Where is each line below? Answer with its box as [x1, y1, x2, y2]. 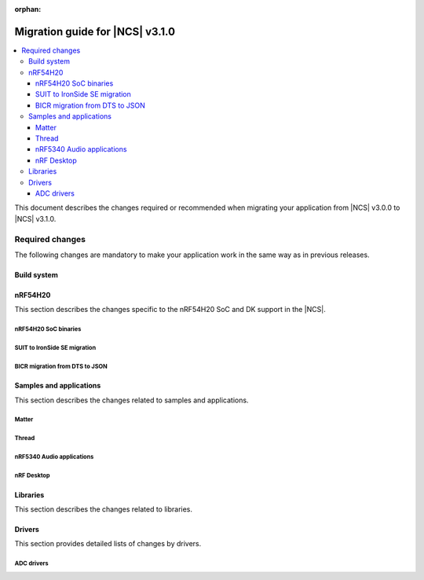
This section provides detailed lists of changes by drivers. [14, 539, 202, 549]
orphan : [14, 5, 42, 13]
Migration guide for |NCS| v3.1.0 [14, 24, 176, 39]
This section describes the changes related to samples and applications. [14, 395, 249, 405]
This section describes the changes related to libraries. [14, 504, 192, 514]
